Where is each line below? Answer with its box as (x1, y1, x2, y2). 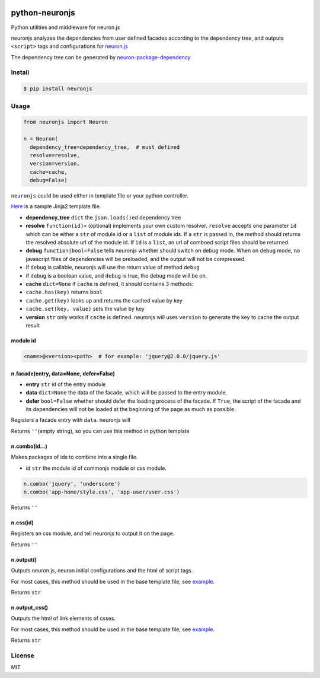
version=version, (30, 160, 80, 167)
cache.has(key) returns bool (25, 288, 103, 296)
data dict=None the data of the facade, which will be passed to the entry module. (25, 389, 228, 396)
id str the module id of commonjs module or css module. (25, 464, 167, 472)
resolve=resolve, (30, 152, 80, 158)
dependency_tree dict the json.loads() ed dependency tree (25, 214, 181, 221)
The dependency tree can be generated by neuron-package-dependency (11, 53, 191, 61)
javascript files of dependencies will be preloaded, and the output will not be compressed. (25, 255, 246, 262)
